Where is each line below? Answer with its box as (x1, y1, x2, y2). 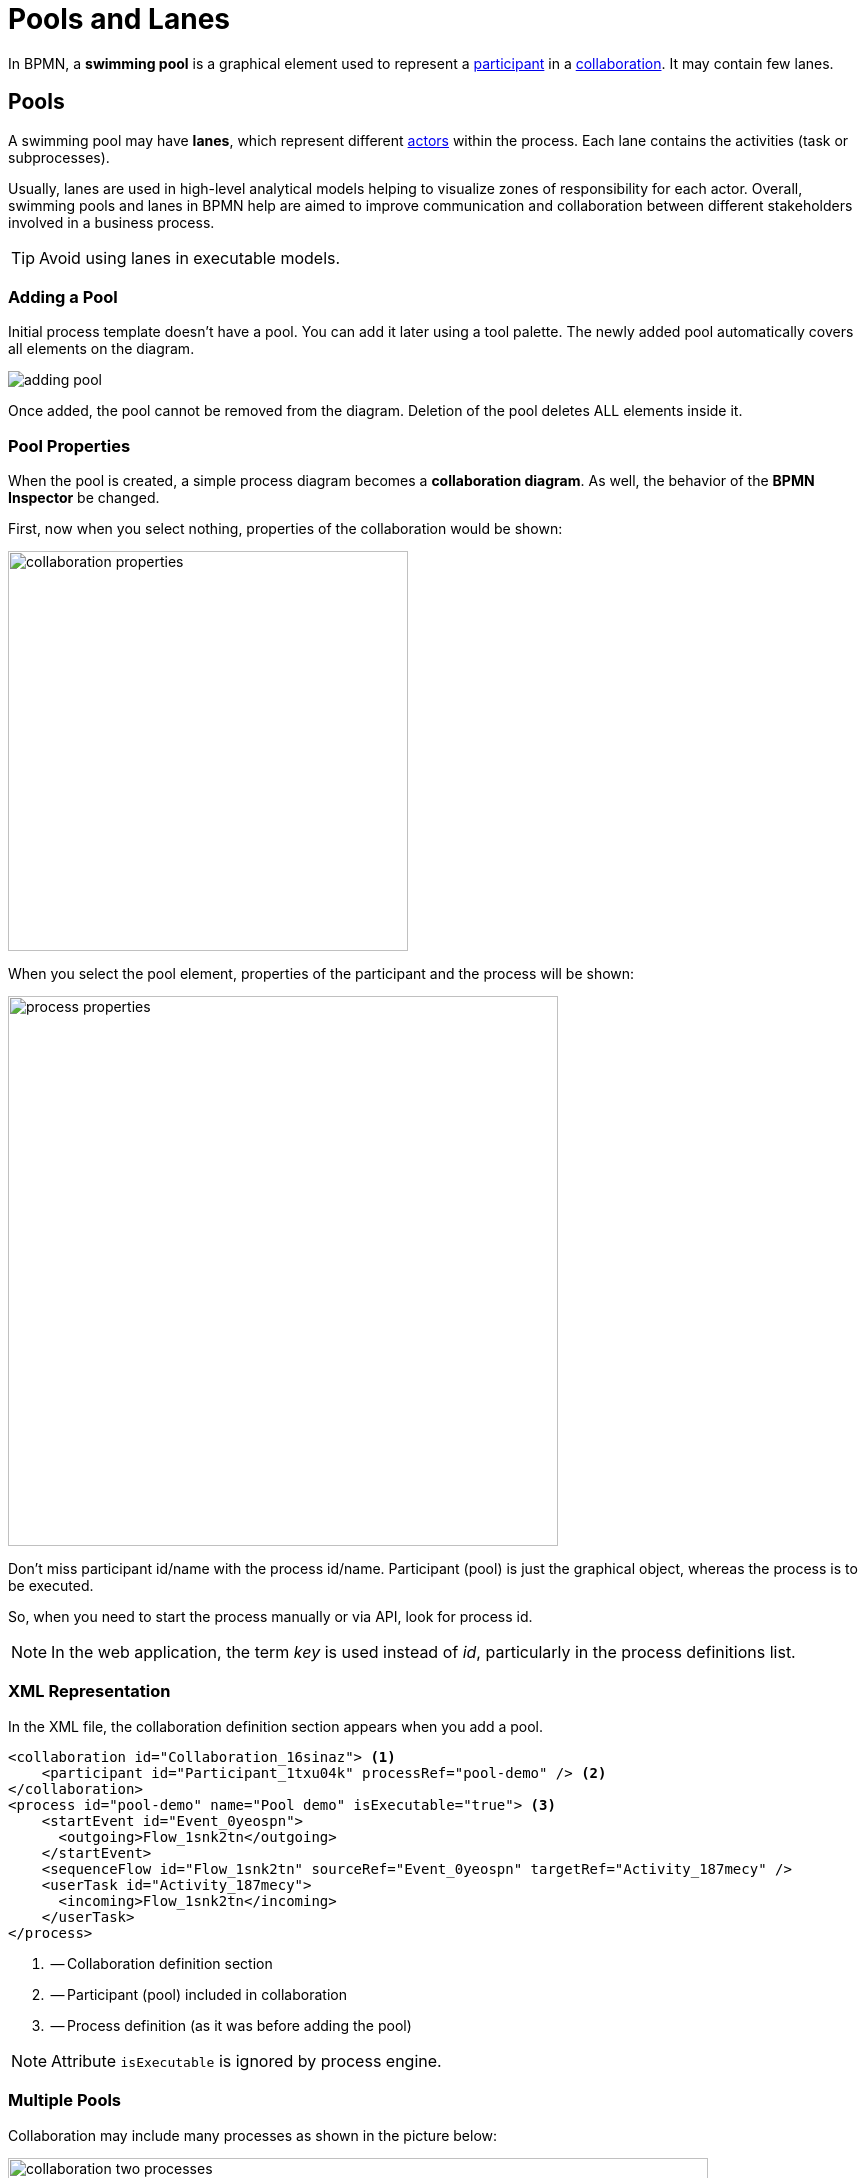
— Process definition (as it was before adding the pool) (50, 2016, 412, 2034)
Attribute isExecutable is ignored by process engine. (51, 2050, 442, 2071)
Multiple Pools (8, 2090, 122, 2111)
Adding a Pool (8, 286, 118, 307)
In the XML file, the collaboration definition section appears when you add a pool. (8, 1717, 544, 1735)
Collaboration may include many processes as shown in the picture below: (8, 2126, 498, 2144)
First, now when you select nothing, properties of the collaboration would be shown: (8, 520, 563, 538)
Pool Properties (8, 435, 131, 456)
